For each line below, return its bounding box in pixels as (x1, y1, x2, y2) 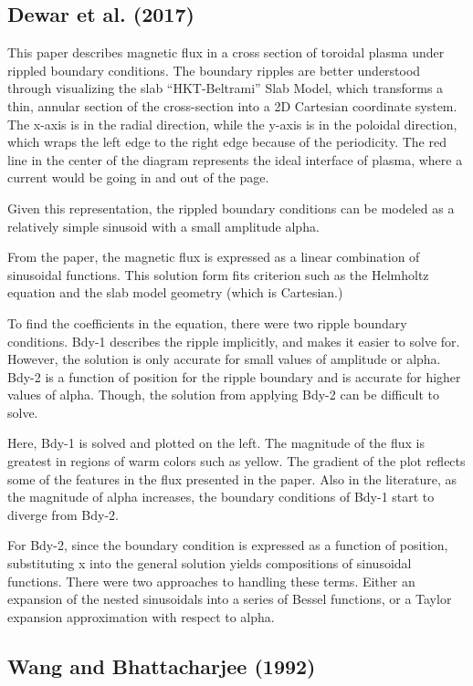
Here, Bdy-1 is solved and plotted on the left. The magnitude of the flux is (7, 433, 426, 452)
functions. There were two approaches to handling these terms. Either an (7, 571, 415, 590)
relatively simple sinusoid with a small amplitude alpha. (7, 216, 320, 235)
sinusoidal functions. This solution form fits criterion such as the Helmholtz (7, 265, 429, 284)
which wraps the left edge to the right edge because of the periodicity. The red (7, 132, 447, 151)
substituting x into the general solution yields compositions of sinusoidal (7, 554, 412, 573)
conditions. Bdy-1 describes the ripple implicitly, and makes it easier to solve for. (7, 331, 460, 350)
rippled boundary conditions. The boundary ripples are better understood (7, 60, 421, 79)
